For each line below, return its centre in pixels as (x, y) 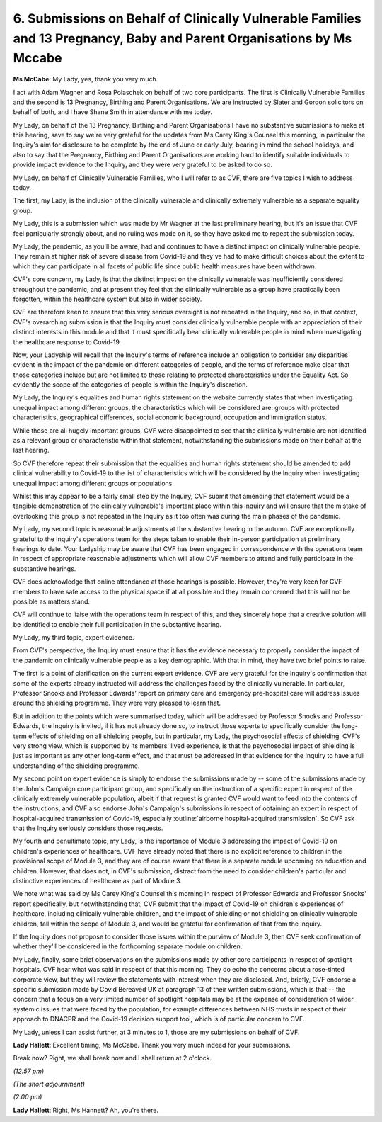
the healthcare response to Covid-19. (67, 342)
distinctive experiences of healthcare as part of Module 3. (97, 881)
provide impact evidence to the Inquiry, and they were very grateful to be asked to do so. (143, 165)
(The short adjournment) (49, 1084)
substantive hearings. (45, 568)
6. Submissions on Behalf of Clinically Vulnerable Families (187, 18)
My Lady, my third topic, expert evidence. (74, 637)
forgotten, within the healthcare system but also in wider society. (108, 299)
